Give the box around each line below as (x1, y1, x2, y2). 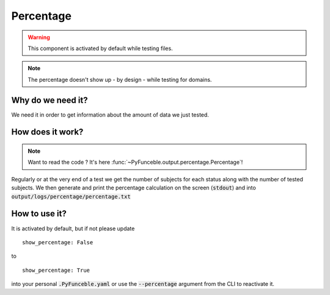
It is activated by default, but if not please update (11, 225, 135, 232)
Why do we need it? (11, 95, 88, 105)
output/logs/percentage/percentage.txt (11, 193, 131, 200)
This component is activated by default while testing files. (28, 45, 174, 52)
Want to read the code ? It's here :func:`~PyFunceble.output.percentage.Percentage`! (28, 159, 243, 166)
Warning (28, 34, 50, 41)
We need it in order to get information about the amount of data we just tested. (11, 111, 209, 118)
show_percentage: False (22, 239, 94, 246)
